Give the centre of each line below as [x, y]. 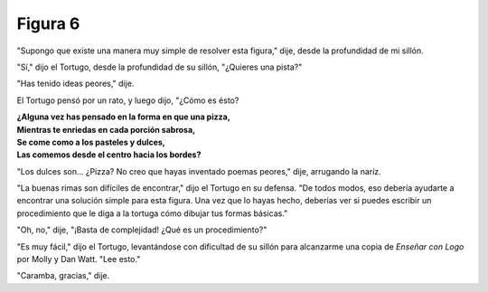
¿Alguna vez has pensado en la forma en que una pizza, [123, 117]
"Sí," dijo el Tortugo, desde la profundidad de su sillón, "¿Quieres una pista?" [160, 67]
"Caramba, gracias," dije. [63, 276]
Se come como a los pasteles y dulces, [91, 142]
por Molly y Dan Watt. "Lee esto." [79, 259]
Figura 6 [48, 24]
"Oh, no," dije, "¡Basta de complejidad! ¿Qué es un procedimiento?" [142, 230]
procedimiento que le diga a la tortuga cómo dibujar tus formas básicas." [152, 213]
